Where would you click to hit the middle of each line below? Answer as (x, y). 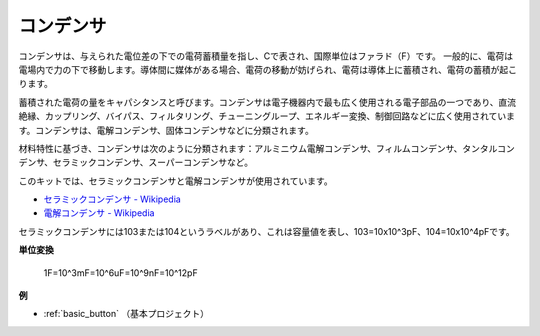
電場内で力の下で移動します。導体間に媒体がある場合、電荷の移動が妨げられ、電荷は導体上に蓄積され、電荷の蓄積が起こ (267, 69)
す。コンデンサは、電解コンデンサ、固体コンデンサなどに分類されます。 (166, 130)
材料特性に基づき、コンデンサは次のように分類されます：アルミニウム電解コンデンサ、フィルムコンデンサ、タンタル (258, 148)
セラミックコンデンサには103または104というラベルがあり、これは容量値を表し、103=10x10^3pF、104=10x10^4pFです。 (266, 231)
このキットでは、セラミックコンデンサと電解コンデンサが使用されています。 (176, 181)
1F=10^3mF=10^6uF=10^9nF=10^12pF (121, 272)
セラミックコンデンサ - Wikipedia (112, 199)
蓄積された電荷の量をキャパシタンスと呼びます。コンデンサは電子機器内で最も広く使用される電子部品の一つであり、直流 (267, 102)
